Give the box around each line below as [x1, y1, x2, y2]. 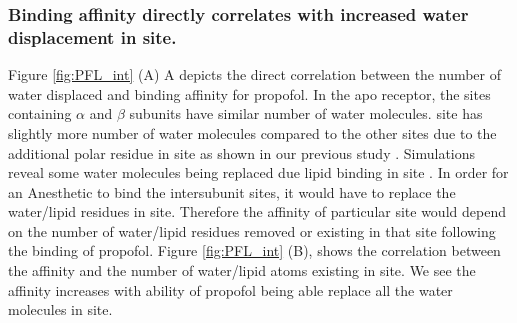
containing [8, 103, 72, 124]
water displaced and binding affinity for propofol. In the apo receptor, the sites [8, 83, 491, 104]
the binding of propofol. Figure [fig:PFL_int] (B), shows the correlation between [8, 240, 501, 261]
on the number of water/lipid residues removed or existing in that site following [8, 220, 496, 241]
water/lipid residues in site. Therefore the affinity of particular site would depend [8, 201, 506, 222]
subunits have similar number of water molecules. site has [129, 103, 483, 124]
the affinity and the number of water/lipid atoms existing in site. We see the [8, 260, 476, 281]
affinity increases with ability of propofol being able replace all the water [8, 279, 453, 300]
